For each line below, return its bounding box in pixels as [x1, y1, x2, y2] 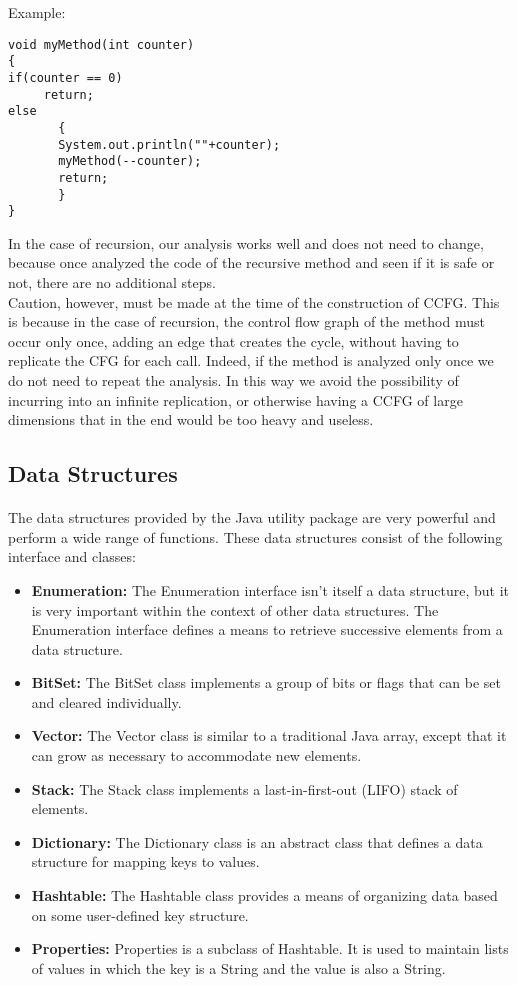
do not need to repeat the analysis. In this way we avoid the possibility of [8, 369, 459, 390]
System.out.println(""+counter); [58, 137, 281, 152]
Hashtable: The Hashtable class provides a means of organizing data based [31, 885, 498, 906]
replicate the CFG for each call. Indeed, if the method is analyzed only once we [8, 350, 494, 371]
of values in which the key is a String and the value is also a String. [31, 957, 446, 978]
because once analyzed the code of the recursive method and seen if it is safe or [8, 252, 495, 273]
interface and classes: [8, 546, 136, 567]
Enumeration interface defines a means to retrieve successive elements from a [31, 619, 503, 640]
